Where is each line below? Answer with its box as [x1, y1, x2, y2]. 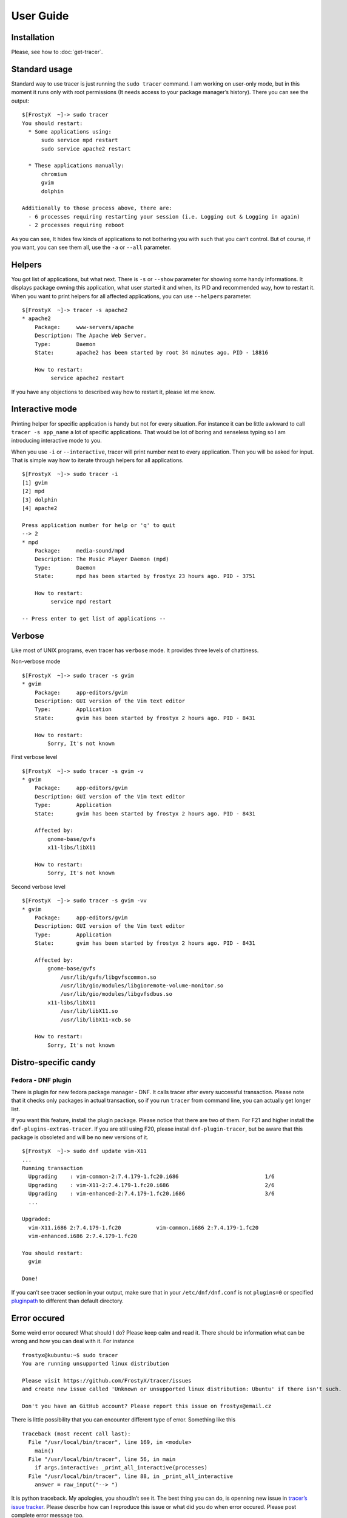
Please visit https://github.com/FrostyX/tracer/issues [22, 1377, 192, 1384]
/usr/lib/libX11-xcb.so [60, 1016, 131, 1023]
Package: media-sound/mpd [34, 547, 124, 554]
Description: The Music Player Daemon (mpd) [34, 556, 169, 563]
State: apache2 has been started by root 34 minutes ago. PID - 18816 [34, 349, 269, 356]
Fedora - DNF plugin [11, 1075, 72, 1084]
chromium [41, 171, 67, 177]
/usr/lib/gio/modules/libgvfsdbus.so [60, 990, 173, 998]
